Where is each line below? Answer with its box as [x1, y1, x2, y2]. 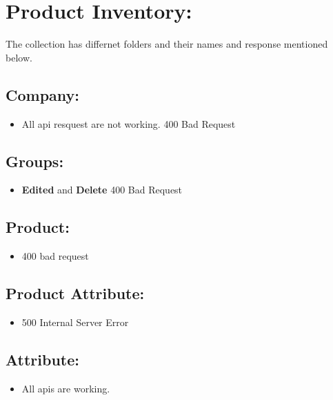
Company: [6, 84, 79, 105]
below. [6, 50, 32, 64]
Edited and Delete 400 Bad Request [21, 182, 183, 197]
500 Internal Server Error [21, 314, 129, 329]
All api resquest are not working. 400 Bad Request [21, 116, 236, 131]
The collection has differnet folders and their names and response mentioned [6, 37, 328, 51]
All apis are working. [21, 381, 110, 395]
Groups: [6, 150, 64, 171]
